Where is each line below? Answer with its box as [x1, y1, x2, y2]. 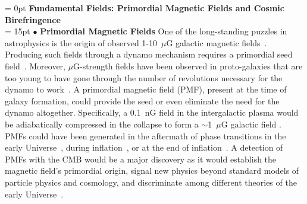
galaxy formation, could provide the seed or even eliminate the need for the [5, 94, 280, 107]
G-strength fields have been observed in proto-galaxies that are [73, 59, 303, 72]
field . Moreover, [5, 59, 65, 72]
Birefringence [5, 13, 61, 26]
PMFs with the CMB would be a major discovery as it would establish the [5, 152, 277, 165]
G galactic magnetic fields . [166, 36, 267, 49]
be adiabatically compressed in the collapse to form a [5, 117, 199, 130]
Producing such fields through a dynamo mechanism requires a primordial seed [5, 48, 293, 60]
